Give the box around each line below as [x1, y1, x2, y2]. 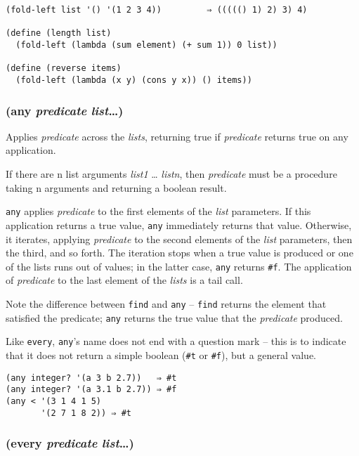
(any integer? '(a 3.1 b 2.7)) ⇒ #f [6, 384, 177, 395]
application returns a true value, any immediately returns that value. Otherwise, [6, 217, 352, 232]
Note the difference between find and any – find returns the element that [6, 296, 327, 311]
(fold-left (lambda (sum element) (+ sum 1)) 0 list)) [15, 39, 278, 50]
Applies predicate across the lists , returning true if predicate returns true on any [6, 129, 348, 143]
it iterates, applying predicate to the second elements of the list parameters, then [6, 231, 353, 246]
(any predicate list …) [6, 101, 124, 119]
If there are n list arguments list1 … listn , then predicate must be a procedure [6, 167, 337, 181]
